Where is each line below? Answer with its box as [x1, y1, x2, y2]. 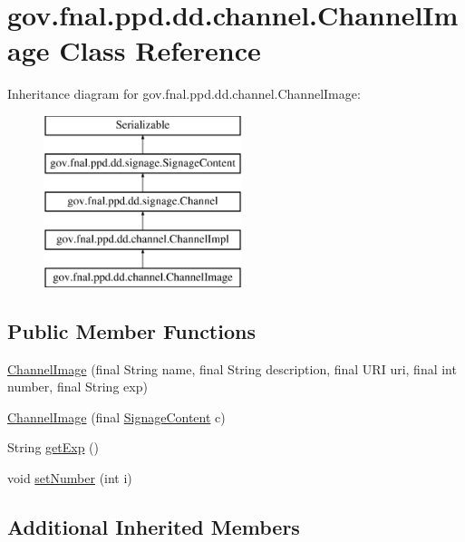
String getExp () [7, 438, 99, 457]
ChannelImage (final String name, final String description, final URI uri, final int [7, 359, 457, 378]
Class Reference [59, 32, 261, 69]
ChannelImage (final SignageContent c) [7, 407, 226, 426]
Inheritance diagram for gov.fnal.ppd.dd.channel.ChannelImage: [7, 84, 361, 103]
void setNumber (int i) [7, 469, 132, 488]
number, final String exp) [7, 377, 148, 396]
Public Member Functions [7, 316, 256, 344]
